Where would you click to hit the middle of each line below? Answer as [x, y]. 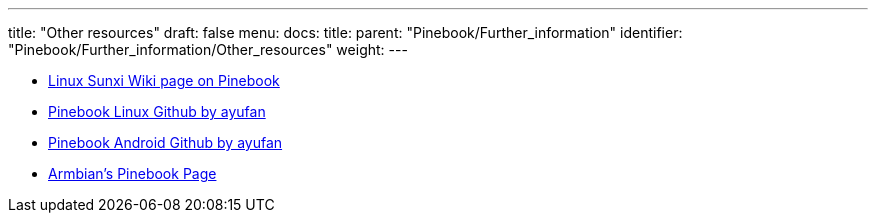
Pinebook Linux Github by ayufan [157, 111]
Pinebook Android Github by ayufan [165, 142]
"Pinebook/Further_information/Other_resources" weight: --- [208, 49]
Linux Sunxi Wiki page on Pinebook [164, 80]
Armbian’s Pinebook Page [132, 173]
